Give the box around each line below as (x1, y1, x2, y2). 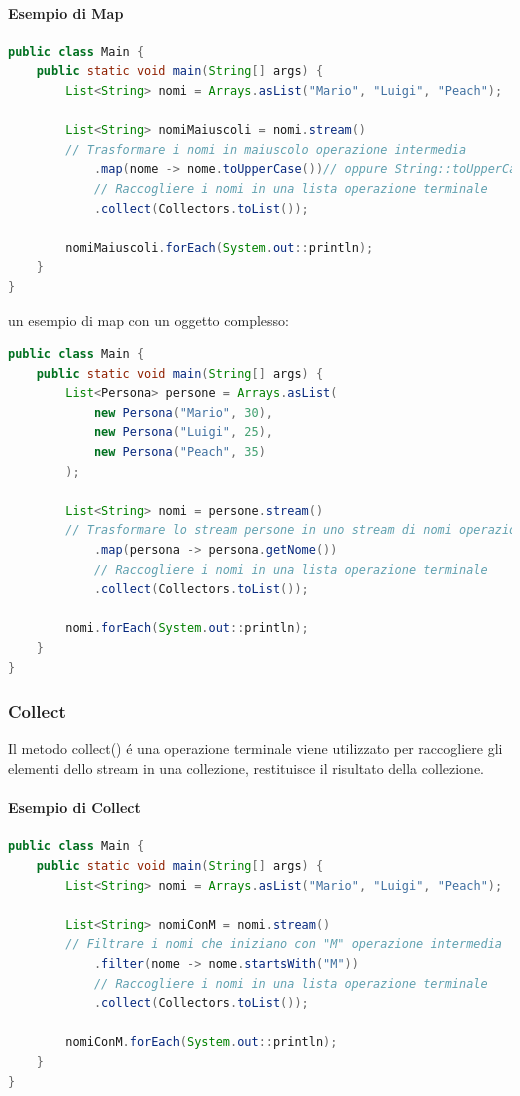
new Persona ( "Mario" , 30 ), (93, 405, 273, 420)
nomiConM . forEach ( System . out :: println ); (65, 1035, 338, 1050)
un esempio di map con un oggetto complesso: (8, 309, 289, 330)
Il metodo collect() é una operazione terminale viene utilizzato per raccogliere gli (8, 738, 503, 759)
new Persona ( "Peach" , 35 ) (93, 445, 266, 460)
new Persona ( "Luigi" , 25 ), (93, 425, 273, 440)
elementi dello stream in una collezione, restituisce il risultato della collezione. (8, 758, 484, 779)
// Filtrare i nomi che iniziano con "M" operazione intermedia (65, 937, 502, 952)
